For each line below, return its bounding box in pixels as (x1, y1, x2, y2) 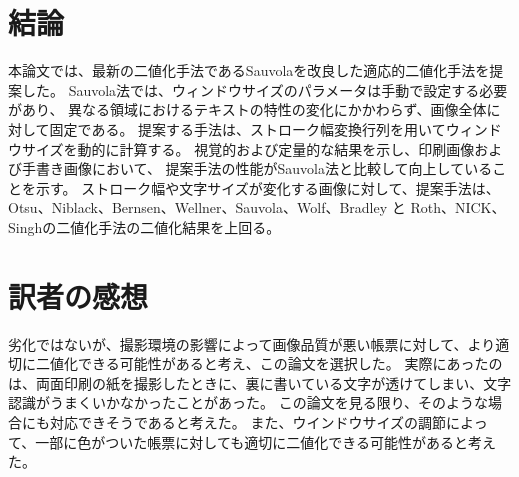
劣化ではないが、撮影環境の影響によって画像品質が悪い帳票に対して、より (8, 333, 496, 354)
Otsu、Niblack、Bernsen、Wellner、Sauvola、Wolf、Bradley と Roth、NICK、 (8, 197, 506, 218)
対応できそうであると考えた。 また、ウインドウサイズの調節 (49, 411, 447, 432)
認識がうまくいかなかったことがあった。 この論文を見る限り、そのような (8, 392, 489, 413)
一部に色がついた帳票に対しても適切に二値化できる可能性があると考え (35, 431, 496, 452)
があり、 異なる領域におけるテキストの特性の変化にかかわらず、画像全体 (8, 99, 487, 120)
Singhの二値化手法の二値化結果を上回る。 (8, 216, 281, 237)
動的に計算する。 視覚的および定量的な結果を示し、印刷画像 (77, 138, 475, 159)
